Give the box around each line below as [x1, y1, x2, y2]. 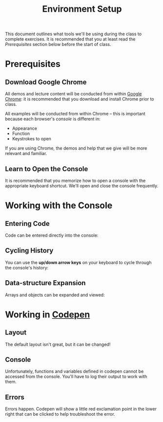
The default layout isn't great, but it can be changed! [5, 341, 111, 347]
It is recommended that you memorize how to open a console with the [5, 178, 146, 183]
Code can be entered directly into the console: [5, 232, 99, 238]
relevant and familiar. [5, 151, 47, 156]
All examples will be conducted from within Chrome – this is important [5, 111, 145, 117]
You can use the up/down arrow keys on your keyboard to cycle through [5, 259, 152, 265]
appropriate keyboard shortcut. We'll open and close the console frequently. [5, 183, 159, 189]
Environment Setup [42, 3, 122, 15]
